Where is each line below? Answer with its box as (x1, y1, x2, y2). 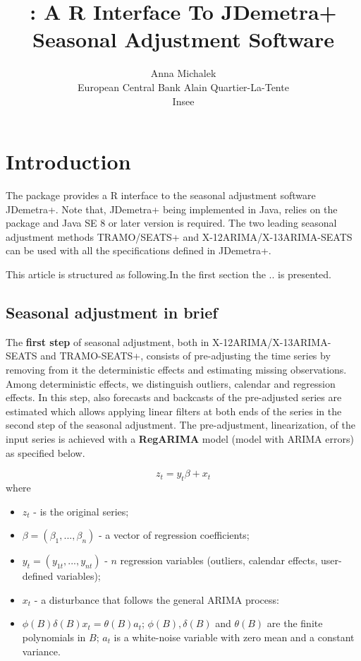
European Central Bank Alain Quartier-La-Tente (78, 79, 289, 94)
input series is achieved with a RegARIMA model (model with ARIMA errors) (6, 431, 354, 446)
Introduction (6, 147, 131, 176)
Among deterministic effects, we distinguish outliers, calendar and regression (6, 376, 336, 391)
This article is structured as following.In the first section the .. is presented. (6, 267, 332, 281)
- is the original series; (33, 504, 129, 518)
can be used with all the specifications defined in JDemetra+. (6, 243, 271, 258)
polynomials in (22, 629, 86, 644)
